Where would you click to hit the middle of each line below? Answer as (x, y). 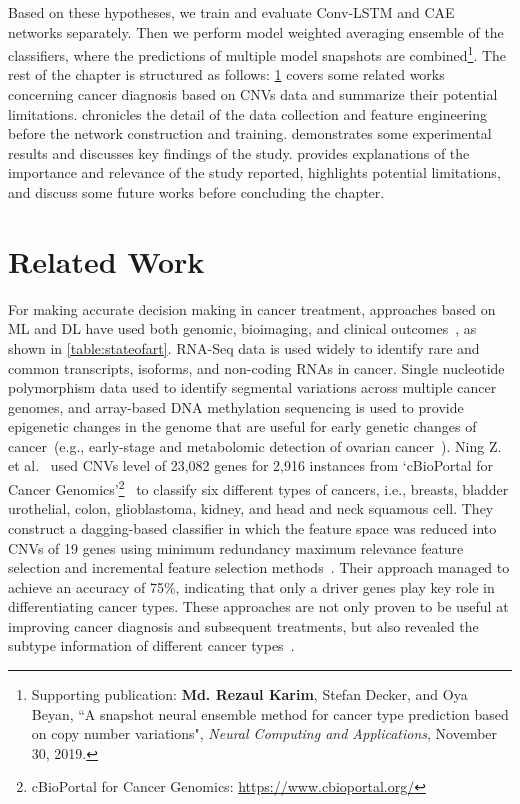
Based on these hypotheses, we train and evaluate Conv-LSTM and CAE (231, 12)
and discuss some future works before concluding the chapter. (196, 192)
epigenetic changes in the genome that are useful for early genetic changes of (242, 426)
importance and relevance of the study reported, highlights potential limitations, (254, 172)
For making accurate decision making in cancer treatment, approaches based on (252, 308)
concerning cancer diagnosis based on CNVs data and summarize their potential (253, 94)
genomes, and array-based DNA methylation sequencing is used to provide (236, 406)
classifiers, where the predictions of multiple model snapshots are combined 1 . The (257, 53)
